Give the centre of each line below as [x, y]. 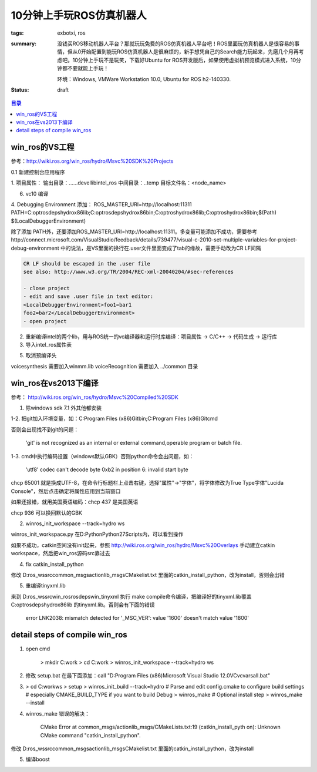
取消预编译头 [41, 355]
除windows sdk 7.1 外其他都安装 [64, 408]
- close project [47, 288]
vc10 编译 [37, 193]
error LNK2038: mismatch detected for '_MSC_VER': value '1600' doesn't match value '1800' [137, 618]
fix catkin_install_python [55, 564]
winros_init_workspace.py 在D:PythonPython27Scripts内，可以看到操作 [97, 534]
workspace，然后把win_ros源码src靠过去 [61, 553]
